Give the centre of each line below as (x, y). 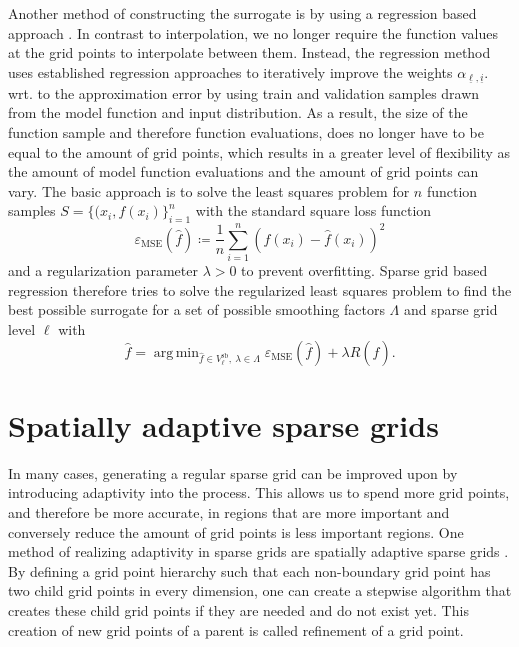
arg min (176, 352)
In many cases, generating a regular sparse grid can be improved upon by (233, 472)
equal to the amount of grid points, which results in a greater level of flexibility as (259, 151)
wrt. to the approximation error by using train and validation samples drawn (244, 92)
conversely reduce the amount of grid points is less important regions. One (236, 531)
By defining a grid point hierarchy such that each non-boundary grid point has (249, 570)
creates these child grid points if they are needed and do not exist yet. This (238, 609)
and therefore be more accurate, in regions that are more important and (229, 511)
